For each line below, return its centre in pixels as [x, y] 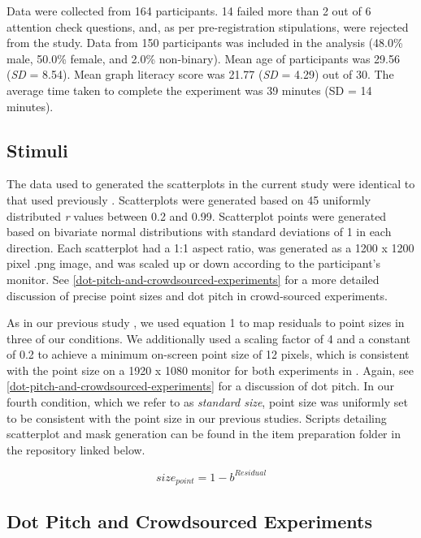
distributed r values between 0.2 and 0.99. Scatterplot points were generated [197, 215]
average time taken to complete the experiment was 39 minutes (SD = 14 [189, 90]
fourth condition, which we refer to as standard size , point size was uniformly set [207, 402]
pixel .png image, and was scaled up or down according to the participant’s [194, 263]
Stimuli [37, 150]
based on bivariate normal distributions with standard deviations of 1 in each [199, 232]
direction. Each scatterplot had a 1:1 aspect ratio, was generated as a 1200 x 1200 [210, 247]
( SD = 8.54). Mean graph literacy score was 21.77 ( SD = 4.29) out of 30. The [200, 74]
